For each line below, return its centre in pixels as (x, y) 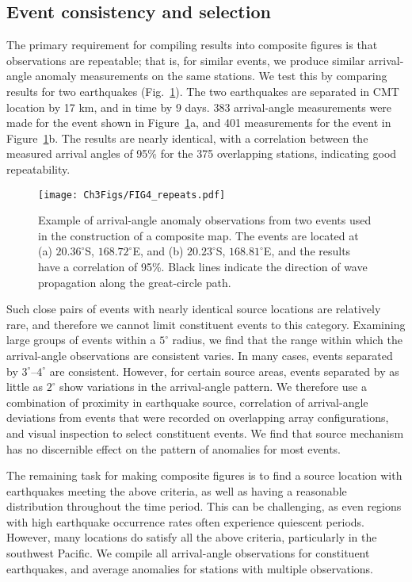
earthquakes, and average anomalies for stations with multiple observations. (190, 568)
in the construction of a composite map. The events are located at (198, 235)
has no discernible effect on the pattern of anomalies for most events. (174, 448)
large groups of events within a (81, 340)
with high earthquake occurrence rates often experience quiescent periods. (185, 521)
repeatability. (38, 168)
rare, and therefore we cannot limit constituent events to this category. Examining (206, 324)
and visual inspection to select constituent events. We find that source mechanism (205, 433)
